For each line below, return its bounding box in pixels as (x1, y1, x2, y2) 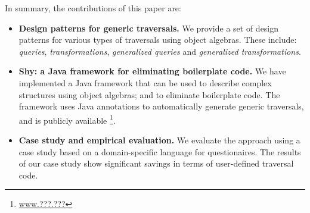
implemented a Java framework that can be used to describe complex (18, 76, 272, 89)
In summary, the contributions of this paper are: (5, 2, 181, 14)
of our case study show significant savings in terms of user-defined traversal (18, 157, 294, 170)
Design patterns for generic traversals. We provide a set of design (18, 21, 279, 34)
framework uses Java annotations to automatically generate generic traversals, (18, 100, 304, 112)
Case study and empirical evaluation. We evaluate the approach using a (18, 134, 300, 146)
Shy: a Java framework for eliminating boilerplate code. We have (18, 65, 286, 77)
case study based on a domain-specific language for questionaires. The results (18, 145, 301, 158)
